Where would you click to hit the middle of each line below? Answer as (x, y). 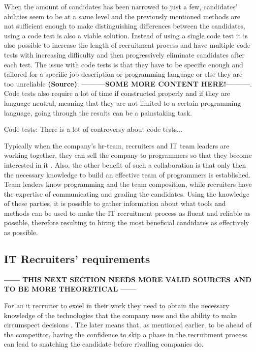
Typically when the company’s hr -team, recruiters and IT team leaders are (117, 145)
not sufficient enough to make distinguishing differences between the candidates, (125, 26)
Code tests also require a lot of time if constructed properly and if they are (117, 93)
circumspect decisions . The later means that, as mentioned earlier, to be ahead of (128, 325)
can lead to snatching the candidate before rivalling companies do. (104, 344)
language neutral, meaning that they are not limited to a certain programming (123, 103)
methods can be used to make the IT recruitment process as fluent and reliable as (127, 213)
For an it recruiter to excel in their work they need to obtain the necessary (117, 306)
